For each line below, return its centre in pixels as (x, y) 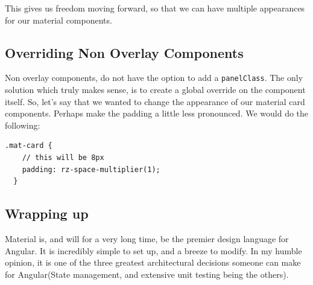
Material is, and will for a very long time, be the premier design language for (147, 239)
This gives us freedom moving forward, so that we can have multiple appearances (155, 8)
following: (23, 125)
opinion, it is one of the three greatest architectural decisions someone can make (153, 262)
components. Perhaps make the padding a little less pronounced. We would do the (157, 113)
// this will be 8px (63, 158)
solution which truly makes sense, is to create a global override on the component (155, 90)
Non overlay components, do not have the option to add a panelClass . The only (154, 78)
